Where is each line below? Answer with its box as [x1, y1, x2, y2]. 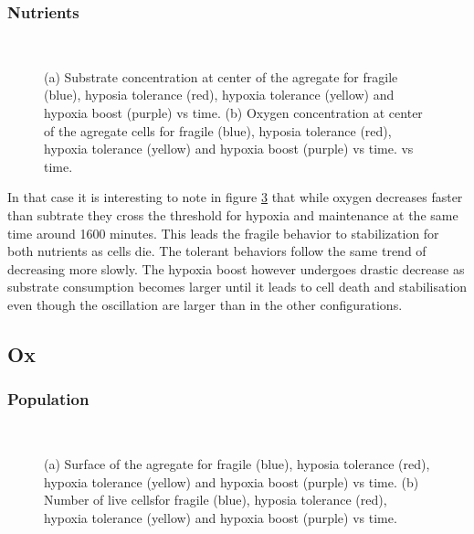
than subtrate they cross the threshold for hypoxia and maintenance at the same [7, 205, 458, 224]
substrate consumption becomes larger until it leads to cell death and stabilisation [7, 277, 468, 296]
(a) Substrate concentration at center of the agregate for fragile [44, 67, 398, 86]
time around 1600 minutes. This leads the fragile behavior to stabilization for [7, 223, 439, 242]
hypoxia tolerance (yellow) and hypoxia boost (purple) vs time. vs [44, 139, 414, 158]
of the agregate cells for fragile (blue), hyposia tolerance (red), [44, 121, 392, 140]
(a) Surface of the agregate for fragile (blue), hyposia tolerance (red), [44, 454, 430, 474]
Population [7, 388, 90, 411]
